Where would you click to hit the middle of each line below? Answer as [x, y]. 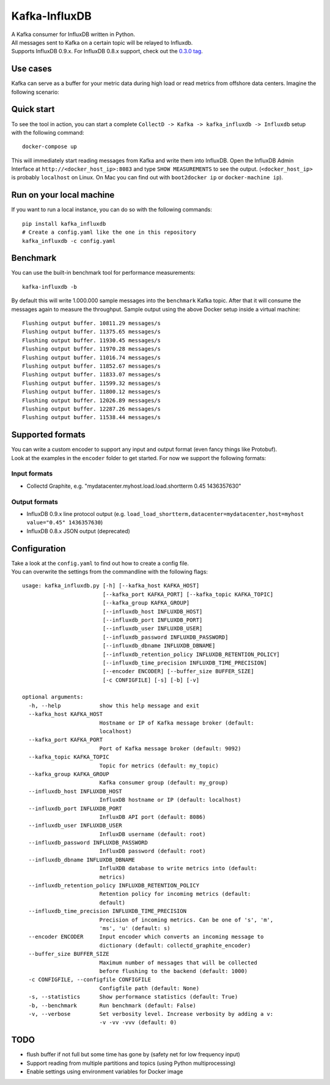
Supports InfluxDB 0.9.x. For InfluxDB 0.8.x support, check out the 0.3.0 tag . [107, 51]
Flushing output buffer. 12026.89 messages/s [92, 400]
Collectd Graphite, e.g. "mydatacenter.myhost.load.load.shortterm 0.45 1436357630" [134, 486]
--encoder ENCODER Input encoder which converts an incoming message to [146, 937]
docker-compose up [50, 147]
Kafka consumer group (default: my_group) [164, 783]
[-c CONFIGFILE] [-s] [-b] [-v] [151, 680]
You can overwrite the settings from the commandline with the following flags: [109, 572]
